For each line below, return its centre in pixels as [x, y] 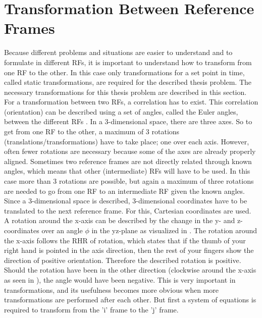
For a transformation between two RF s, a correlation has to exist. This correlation [131, 102]
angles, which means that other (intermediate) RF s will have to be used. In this [127, 171]
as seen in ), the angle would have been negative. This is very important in [120, 279]
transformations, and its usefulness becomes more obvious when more [112, 289]
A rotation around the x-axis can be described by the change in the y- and [120, 220]
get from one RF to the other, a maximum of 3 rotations [92, 131]
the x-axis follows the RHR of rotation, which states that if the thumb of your [125, 240]
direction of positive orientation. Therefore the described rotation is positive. [123, 260]
